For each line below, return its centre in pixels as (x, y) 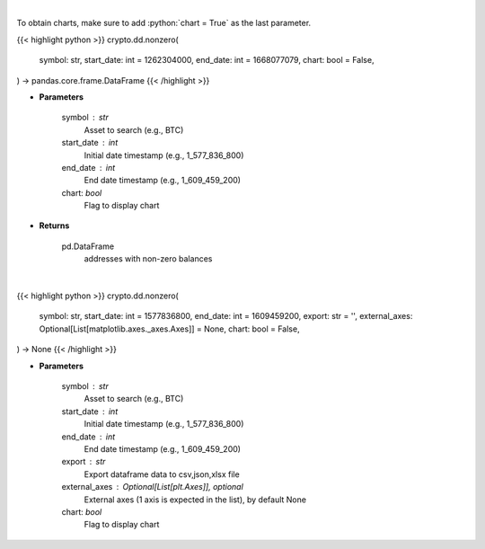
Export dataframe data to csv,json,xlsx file (162, 474)
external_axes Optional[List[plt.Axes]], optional (153, 487)
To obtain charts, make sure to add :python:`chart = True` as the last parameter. (164, 23)
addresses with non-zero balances (148, 259)
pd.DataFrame (88, 246)
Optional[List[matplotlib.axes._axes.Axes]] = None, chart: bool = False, (169, 329)
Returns (54, 226)
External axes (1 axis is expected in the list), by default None (195, 500)
